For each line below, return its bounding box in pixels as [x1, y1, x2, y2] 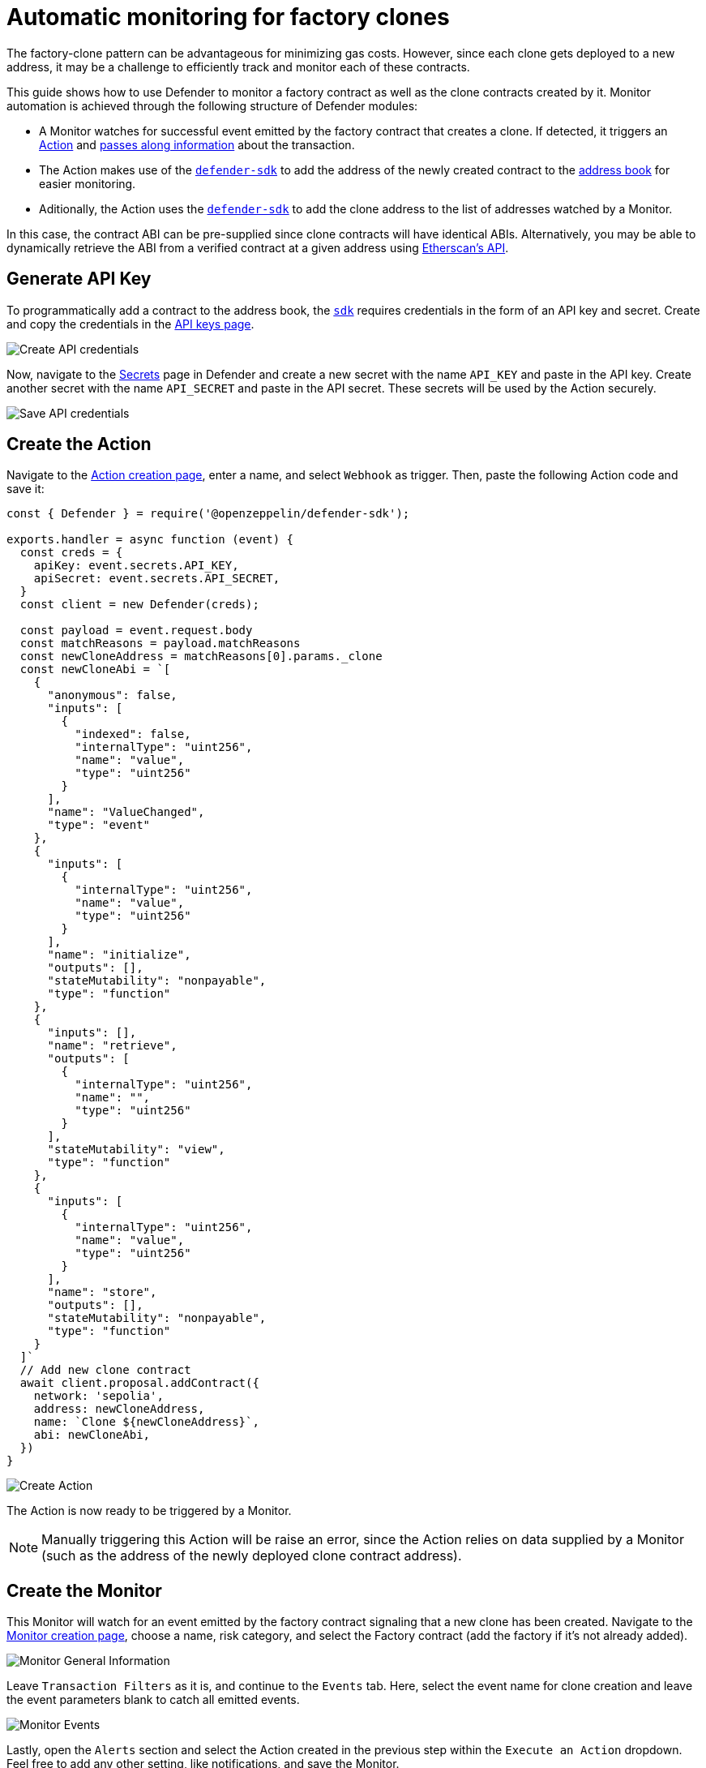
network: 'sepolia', [33, 1389, 164, 1403]
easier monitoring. [39, 176, 136, 191]
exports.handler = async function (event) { [6, 533, 294, 547]
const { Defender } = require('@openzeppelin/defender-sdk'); [6, 507, 410, 521]
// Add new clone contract [19, 1363, 191, 1377]
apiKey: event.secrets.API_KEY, [33, 559, 239, 573]
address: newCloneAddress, [33, 1402, 205, 1416]
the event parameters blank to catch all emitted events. [6, 1693, 300, 1707]
